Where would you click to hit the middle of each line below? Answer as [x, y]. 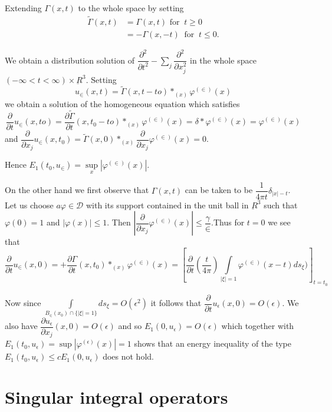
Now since [23, 303]
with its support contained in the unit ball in [167, 205]
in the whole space [223, 60]
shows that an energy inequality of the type [213, 343]
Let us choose [29, 205]
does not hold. [128, 356]
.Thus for [228, 222]
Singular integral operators [116, 397]
